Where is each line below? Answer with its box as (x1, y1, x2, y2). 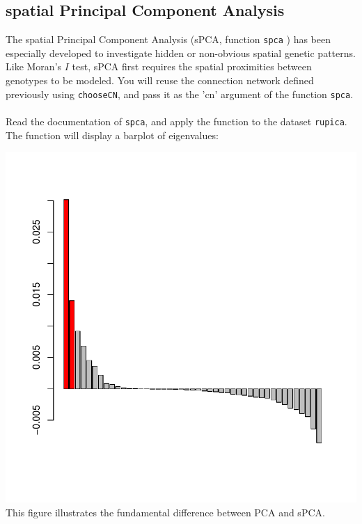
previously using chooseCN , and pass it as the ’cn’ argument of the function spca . (6, 86, 354, 101)
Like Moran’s (6, 59, 62, 74)
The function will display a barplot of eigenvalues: (6, 127, 219, 142)
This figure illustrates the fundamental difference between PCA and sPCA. (6, 505, 325, 519)
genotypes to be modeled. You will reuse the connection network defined (6, 73, 314, 88)
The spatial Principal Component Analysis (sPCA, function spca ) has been (6, 32, 331, 47)
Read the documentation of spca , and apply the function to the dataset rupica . (6, 113, 347, 128)
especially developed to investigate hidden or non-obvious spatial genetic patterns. (6, 45, 356, 60)
